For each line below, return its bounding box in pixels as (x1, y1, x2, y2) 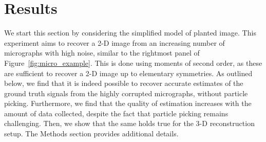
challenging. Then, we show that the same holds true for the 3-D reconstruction (4, 118, 255, 129)
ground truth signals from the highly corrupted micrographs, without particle (4, 87, 248, 98)
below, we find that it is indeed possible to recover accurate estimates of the (4, 78, 243, 88)
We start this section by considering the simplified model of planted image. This (4, 27, 256, 38)
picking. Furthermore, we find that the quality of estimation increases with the (4, 98, 252, 109)
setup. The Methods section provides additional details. (4, 128, 179, 139)
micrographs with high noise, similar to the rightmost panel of (4, 47, 200, 58)
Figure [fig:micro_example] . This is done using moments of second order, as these (4, 57, 262, 68)
